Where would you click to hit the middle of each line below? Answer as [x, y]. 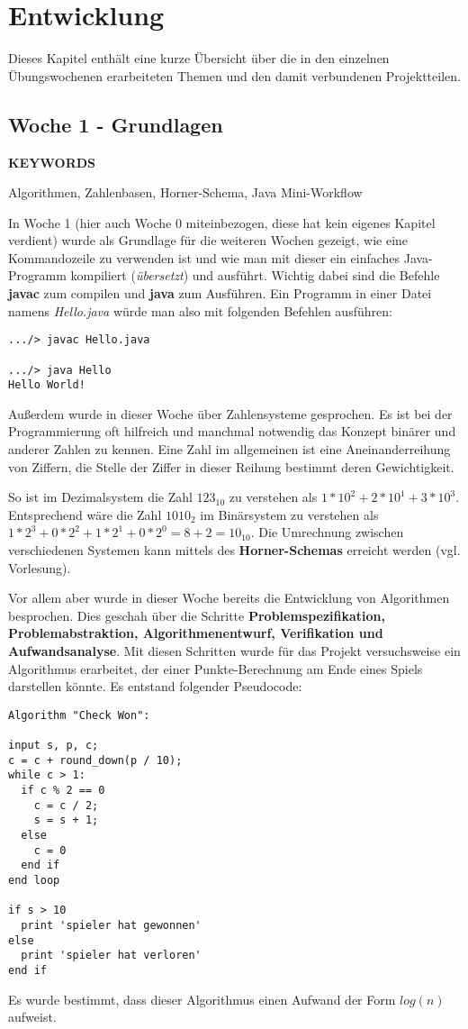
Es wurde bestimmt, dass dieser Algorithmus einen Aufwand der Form [202, 999]
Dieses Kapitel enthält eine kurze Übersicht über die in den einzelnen [199, 58]
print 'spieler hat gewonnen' [111, 925]
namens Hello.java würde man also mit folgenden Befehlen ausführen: [200, 310]
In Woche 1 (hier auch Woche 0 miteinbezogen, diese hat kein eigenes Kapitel [222, 222]
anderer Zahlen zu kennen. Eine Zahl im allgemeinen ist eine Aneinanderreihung [229, 449]
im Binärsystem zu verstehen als [289, 514]
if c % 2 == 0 [63, 791]
